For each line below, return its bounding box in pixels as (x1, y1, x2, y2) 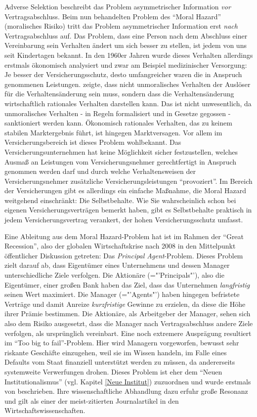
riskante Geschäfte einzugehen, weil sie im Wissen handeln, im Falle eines (4, 347, 227, 357)
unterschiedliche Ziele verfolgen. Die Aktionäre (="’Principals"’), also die (4, 270, 224, 280)
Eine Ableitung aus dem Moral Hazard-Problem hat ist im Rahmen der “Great (4, 231, 244, 241)
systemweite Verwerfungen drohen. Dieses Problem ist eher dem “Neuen (4, 366, 222, 376)
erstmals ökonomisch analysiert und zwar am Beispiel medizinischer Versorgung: (4, 59, 247, 70)
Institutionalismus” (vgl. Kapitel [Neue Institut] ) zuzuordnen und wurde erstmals (4, 376, 251, 386)
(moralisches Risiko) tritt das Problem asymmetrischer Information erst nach (4, 21, 238, 31)
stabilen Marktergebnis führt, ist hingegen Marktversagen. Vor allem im (4, 127, 222, 137)
